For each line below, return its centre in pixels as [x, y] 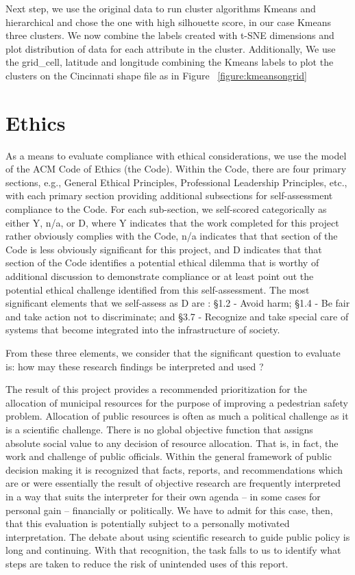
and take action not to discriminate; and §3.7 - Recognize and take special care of [177, 316]
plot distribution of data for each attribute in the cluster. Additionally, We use [171, 48]
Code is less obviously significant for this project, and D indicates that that [164, 249]
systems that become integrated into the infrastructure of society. [143, 330]
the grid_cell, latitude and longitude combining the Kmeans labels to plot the [170, 62]
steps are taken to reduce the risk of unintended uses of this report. [147, 563]
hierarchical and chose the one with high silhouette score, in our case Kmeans [168, 22]
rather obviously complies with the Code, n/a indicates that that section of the [172, 236]
